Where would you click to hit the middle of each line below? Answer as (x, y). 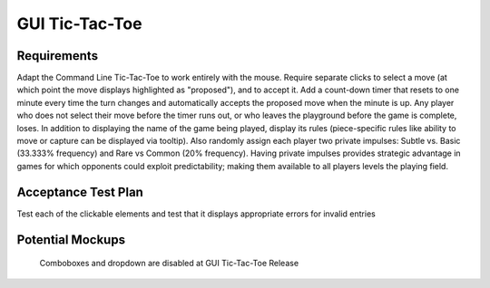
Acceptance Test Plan (80, 192)
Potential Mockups (71, 240)
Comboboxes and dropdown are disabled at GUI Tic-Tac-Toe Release (169, 264)
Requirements (58, 56)
